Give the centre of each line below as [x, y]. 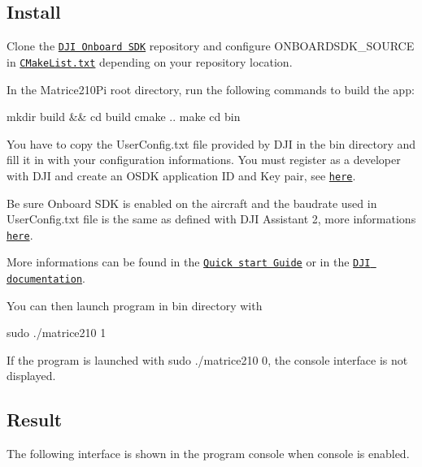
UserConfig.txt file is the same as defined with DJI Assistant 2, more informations [211, 219]
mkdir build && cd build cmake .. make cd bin [124, 117]
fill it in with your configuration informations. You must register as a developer [204, 160]
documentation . [46, 278]
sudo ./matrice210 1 [57, 333]
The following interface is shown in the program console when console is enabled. [208, 454]
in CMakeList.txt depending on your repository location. [150, 61]
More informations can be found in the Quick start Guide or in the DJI [189, 262]
